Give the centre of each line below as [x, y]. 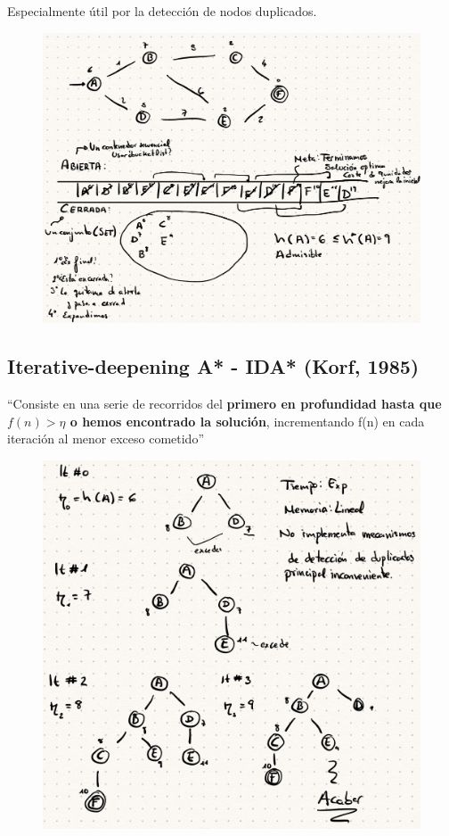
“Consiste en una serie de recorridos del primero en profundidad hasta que [224, 404]
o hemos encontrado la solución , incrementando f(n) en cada [247, 421]
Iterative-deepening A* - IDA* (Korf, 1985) [213, 366]
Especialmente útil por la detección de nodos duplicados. [162, 11]
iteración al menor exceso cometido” [106, 439]
